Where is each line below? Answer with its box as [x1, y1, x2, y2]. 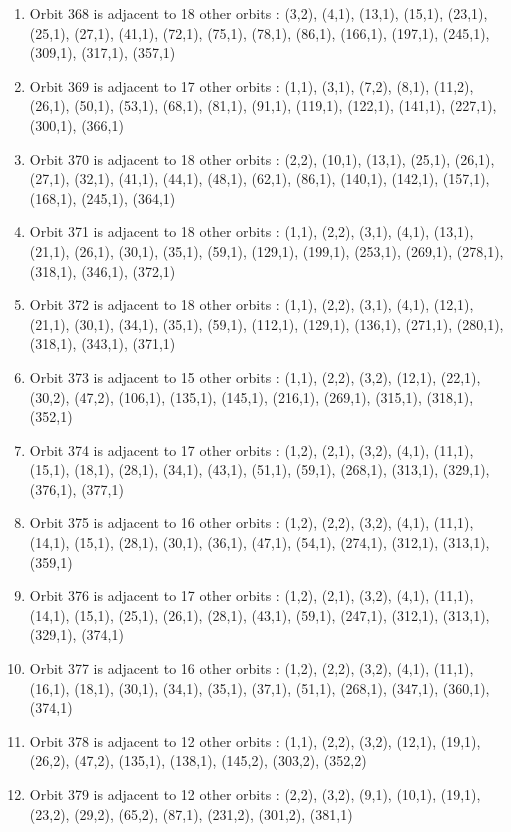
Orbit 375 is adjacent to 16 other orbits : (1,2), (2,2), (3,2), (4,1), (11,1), [29, 512, 474, 533]
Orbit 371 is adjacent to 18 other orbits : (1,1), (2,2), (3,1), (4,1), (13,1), [29, 221, 474, 242]
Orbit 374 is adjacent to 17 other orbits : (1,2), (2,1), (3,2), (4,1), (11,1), [29, 439, 474, 460]
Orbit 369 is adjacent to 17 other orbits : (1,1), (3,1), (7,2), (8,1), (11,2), [29, 75, 474, 96]
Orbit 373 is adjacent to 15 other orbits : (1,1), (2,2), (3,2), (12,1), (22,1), [29, 366, 481, 387]
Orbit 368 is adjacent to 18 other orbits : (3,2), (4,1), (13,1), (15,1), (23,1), [29, 3, 488, 23]
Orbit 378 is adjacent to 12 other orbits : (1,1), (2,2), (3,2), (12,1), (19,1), [29, 730, 481, 751]
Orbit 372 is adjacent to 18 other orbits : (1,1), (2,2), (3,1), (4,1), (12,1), [29, 294, 474, 315]
